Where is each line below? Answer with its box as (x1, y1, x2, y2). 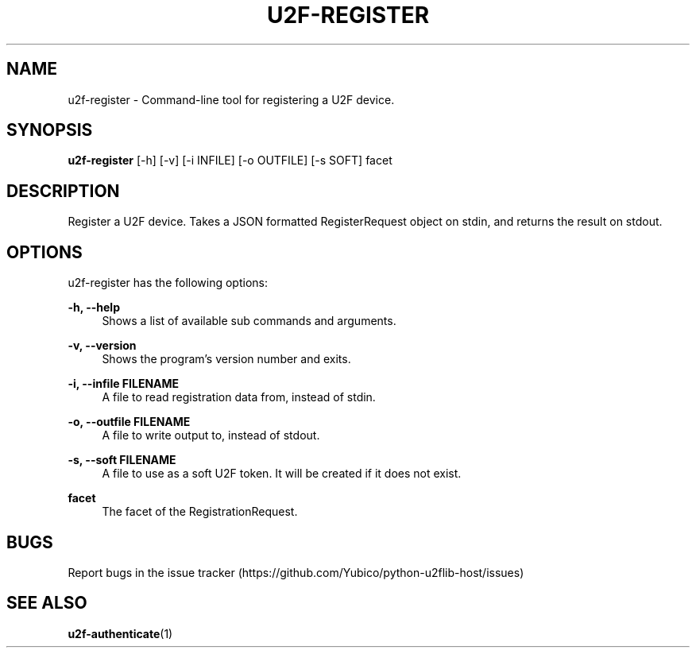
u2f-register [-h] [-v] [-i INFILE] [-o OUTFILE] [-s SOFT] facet (68, 153, 392, 168)
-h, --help (68, 300, 120, 315)
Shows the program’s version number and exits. (102, 352, 351, 366)
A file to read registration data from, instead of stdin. (102, 390, 376, 404)
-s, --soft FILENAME (68, 453, 176, 467)
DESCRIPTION (6, 180, 120, 201)
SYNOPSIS (6, 120, 93, 141)
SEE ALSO (6, 593, 87, 613)
